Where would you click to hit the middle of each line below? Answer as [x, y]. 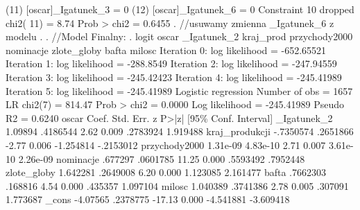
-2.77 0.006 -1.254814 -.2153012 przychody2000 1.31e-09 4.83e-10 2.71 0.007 [166, 145]
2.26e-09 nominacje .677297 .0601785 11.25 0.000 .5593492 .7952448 [162, 158]
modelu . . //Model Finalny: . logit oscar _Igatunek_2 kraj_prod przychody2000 [179, 36]
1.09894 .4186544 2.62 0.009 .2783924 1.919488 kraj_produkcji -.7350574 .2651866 [180, 131]
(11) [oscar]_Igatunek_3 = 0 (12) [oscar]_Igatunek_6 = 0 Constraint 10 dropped [180, 9]
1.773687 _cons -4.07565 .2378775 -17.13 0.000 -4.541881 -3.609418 [148, 199]
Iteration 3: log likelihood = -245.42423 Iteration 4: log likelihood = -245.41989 [174, 77]
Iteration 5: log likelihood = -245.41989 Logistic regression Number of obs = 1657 [179, 90]
